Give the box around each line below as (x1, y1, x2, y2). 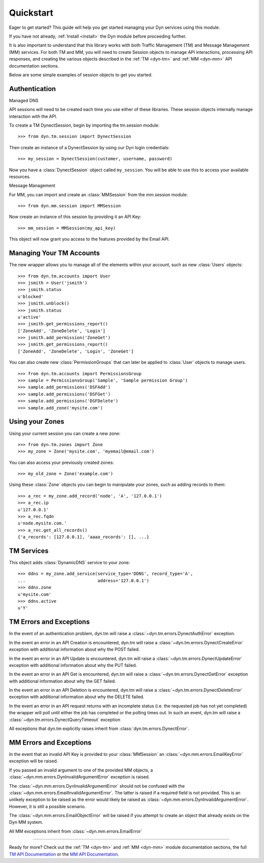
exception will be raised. (9, 758, 58, 764)
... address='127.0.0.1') (18, 578, 149, 583)
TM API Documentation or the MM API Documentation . (9, 851, 119, 857)
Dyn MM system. (9, 819, 44, 825)
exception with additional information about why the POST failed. (9, 646, 140, 653)
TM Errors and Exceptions (9, 618, 90, 626)
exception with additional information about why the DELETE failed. (9, 694, 144, 700)
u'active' (18, 314, 41, 320)
